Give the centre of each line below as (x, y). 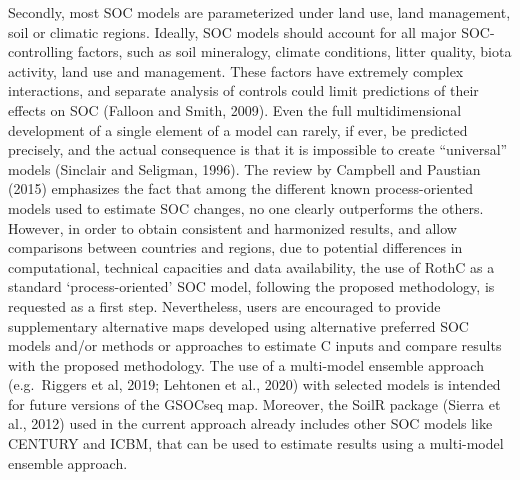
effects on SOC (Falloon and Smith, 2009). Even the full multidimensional (235, 109)
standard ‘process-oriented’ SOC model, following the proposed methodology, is (251, 286)
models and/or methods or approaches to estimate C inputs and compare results (255, 345)
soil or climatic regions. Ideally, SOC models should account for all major (232, 31)
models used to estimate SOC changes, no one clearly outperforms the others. (246, 207)
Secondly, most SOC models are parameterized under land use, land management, (259, 12)
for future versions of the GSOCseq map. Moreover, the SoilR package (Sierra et (254, 403)
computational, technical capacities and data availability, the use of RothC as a (251, 266)
